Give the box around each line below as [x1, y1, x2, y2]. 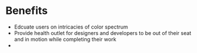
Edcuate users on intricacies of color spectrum [14, 23, 128, 30]
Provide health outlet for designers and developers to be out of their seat [14, 29, 192, 36]
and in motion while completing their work [14, 36, 116, 43]
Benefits [5, 4, 48, 17]
